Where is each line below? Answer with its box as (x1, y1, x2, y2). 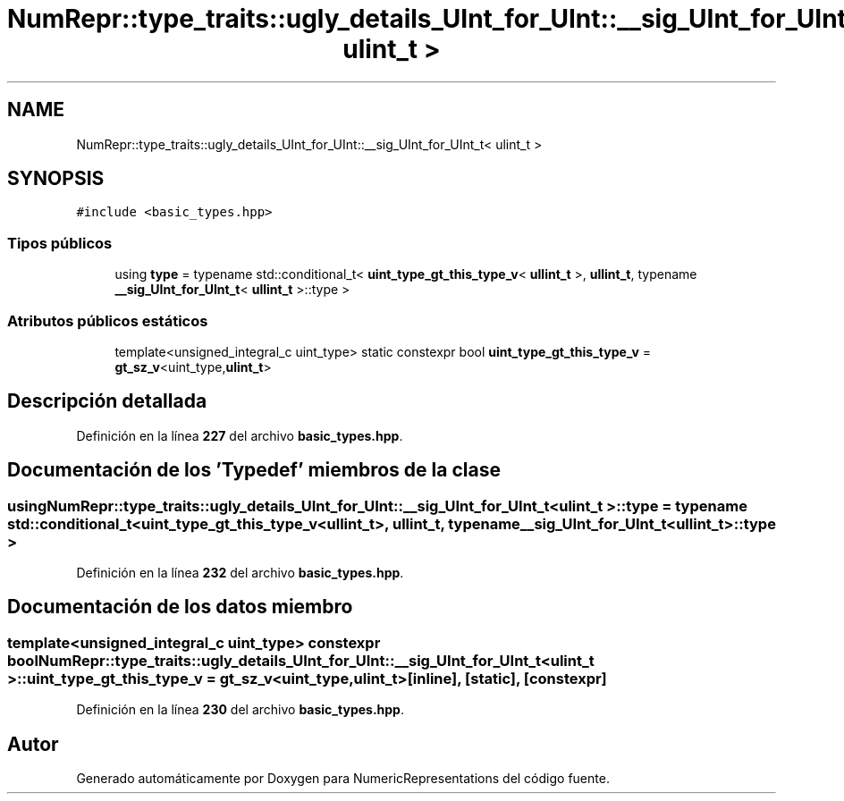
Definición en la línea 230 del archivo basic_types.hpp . (76, 702, 404, 718)
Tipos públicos (7, 233, 113, 252)
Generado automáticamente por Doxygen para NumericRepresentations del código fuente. (76, 771, 610, 787)
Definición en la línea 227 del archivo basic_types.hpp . (76, 427, 403, 443)
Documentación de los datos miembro (7, 595, 353, 619)
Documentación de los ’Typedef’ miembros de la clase (7, 459, 501, 482)
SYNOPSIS (7, 167, 105, 190)
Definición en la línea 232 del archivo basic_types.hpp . (76, 565, 404, 580)
